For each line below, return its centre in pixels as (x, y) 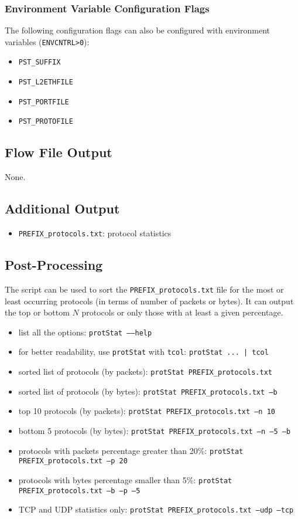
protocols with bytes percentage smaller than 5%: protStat (125, 480)
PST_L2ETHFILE (46, 82)
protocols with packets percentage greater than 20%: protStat (131, 450)
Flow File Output (59, 152)
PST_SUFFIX (40, 62)
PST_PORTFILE (44, 102)
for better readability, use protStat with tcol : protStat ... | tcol (143, 352)
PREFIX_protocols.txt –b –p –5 (79, 491)
